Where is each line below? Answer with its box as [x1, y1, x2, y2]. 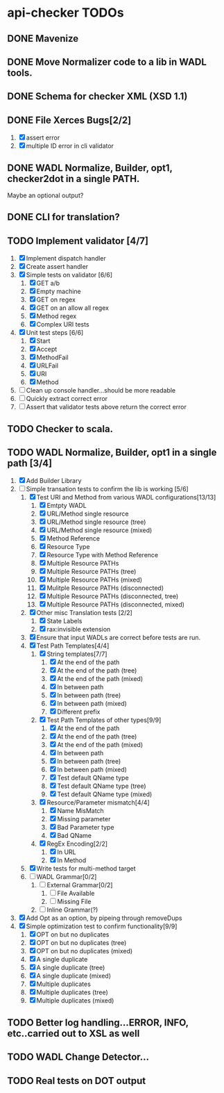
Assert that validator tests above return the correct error [26, 403, 187, 411]
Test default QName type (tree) [57, 782, 147, 790]
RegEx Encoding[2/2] [46, 839, 108, 848]
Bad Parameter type [57, 823, 114, 832]
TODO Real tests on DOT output [7, 1075, 146, 1087]
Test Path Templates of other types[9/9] [46, 716, 162, 724]
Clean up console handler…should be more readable [26, 386, 176, 395]
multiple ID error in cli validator [26, 142, 114, 150]
